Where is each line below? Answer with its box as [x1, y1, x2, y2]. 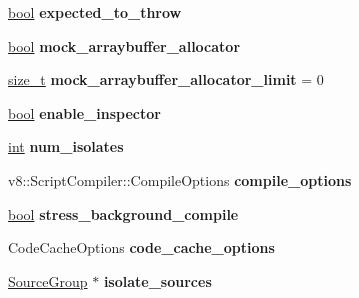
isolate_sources [103, 270, 212, 291]
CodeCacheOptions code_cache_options [8, 237, 275, 258]
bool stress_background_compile [8, 203, 239, 224]
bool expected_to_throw [8, 2, 182, 22]
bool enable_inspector [8, 102, 161, 123]
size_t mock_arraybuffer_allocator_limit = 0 [8, 69, 324, 90]
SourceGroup [8, 270, 88, 291]
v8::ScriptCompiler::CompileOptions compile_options [8, 169, 352, 190]
